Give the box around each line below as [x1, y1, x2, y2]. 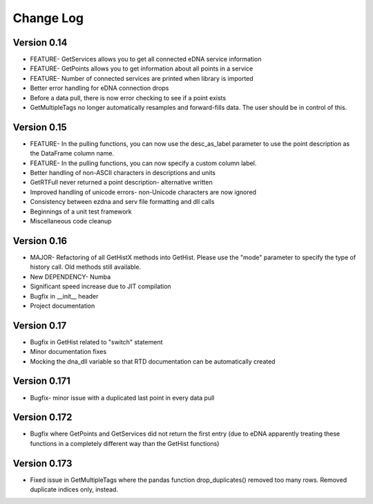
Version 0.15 [12, 121, 67, 133]
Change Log [12, 10, 84, 26]
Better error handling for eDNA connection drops [30, 84, 169, 93]
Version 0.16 [12, 235, 68, 247]
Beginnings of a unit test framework [30, 207, 132, 216]
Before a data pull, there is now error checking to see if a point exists [30, 93, 227, 102]
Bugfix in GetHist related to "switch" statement [30, 337, 163, 346]
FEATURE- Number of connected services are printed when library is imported [30, 74, 254, 82]
